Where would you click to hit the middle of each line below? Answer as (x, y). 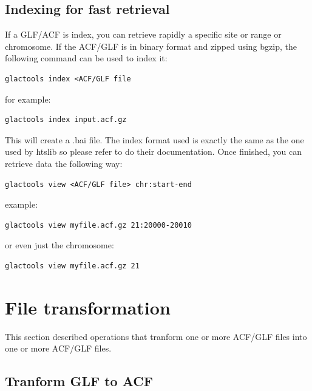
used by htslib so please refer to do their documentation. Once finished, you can (153, 151)
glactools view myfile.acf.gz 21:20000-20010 (98, 225)
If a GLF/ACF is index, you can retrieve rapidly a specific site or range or (143, 34)
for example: (28, 99)
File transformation (88, 307)
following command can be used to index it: (86, 58)
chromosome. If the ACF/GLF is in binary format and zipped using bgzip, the (151, 46)
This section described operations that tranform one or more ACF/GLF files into (156, 336)
